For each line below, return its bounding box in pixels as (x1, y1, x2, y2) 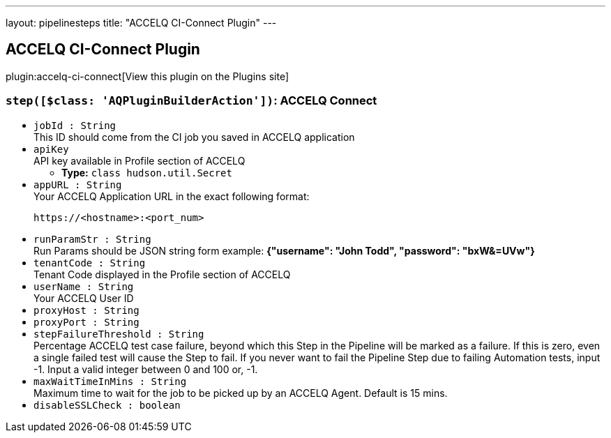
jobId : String (33, 119, 116, 131)
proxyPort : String (33, 316, 139, 328)
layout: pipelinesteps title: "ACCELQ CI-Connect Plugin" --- (6, 17, 277, 29)
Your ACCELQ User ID (33, 292, 134, 304)
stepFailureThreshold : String (33, 328, 204, 340)
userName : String (33, 280, 134, 292)
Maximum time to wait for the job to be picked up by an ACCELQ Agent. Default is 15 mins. (33, 386, 448, 399)
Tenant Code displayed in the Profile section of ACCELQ (33, 268, 291, 280)
